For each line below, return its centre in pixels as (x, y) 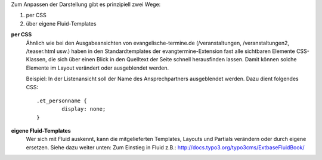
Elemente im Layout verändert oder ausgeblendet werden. (97, 68)
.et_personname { (62, 101)
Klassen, (36, 59)
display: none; (84, 109)
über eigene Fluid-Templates (61, 23)
